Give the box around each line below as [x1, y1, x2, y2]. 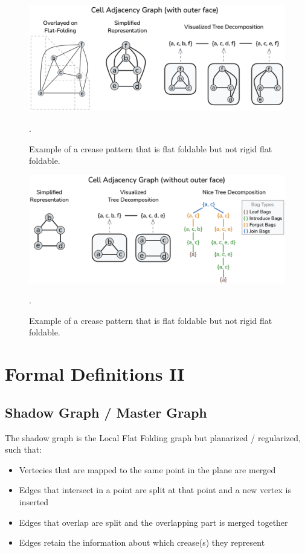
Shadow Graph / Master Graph [5, 403, 207, 421]
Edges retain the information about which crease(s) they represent [19, 536, 265, 549]
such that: [5, 443, 42, 456]
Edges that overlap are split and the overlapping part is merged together [19, 516, 288, 528]
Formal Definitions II [5, 361, 185, 386]
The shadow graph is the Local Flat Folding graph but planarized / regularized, [5, 431, 301, 444]
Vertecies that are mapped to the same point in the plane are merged [19, 463, 276, 476]
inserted [19, 495, 49, 508]
